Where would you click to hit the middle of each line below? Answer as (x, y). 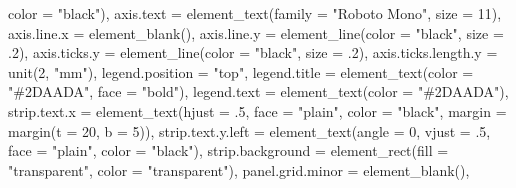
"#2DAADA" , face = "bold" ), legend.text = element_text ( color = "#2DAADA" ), (258, 91)
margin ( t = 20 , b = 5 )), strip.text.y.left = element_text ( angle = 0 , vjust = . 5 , (249, 130)
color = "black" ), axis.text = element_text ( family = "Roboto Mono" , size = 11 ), (255, 13)
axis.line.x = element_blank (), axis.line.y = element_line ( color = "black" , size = (256, 32)
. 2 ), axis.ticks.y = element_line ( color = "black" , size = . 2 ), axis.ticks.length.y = (253, 52)
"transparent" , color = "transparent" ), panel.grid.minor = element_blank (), (239, 169)
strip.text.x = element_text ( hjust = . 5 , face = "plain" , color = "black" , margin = (257, 110)
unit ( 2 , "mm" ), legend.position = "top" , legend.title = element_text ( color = (241, 71)
